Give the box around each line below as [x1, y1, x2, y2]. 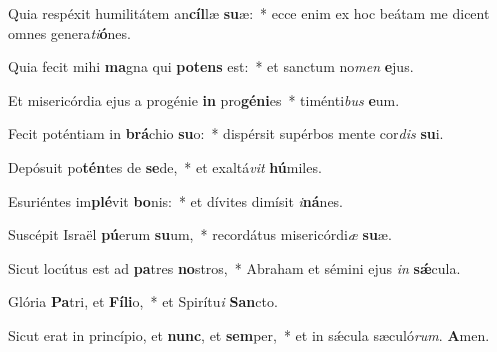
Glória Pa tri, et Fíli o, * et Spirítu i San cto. [8, 291, 278, 312]
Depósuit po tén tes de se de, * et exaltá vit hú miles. [8, 156, 322, 177]
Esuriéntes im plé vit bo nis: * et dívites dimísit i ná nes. [8, 190, 344, 211]
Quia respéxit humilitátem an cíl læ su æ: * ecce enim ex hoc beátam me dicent [8, 3, 490, 23]
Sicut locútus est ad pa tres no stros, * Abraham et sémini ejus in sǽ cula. [8, 257, 461, 278]
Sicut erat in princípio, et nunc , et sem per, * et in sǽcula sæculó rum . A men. [8, 324, 490, 345]
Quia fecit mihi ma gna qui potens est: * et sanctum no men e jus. [8, 56, 414, 77]
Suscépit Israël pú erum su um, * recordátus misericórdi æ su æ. [8, 224, 392, 245]
